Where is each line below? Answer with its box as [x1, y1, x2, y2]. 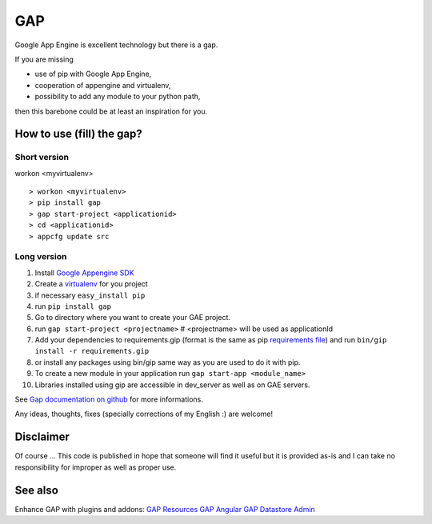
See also [14, 483, 59, 497]
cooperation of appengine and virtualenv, [34, 80, 171, 90]
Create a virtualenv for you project [34, 279, 148, 289]
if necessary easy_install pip [34, 290, 146, 300]
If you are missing [14, 54, 74, 64]
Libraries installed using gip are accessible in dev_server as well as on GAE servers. [34, 380, 310, 390]
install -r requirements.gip [34, 346, 150, 356]
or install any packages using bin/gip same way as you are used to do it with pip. [34, 357, 301, 367]
